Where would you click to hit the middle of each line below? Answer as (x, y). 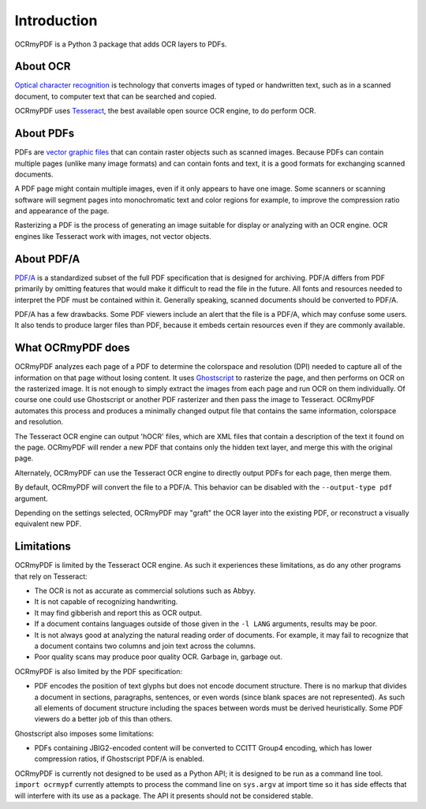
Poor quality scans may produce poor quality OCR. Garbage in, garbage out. (159, 657)
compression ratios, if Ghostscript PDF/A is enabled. (120, 759)
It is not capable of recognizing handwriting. (106, 602)
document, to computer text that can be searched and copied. (116, 96)
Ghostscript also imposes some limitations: (84, 733)
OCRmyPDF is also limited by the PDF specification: (99, 671)
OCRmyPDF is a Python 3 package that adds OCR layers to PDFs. (121, 44)
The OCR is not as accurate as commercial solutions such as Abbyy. (145, 591)
